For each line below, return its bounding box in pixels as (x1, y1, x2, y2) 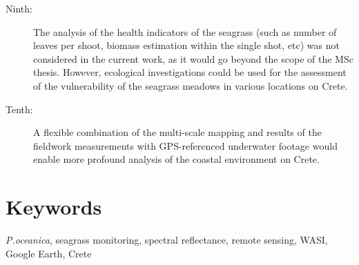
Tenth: (6, 101, 33, 116)
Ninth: (6, 1, 32, 15)
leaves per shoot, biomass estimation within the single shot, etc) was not (33, 38, 340, 52)
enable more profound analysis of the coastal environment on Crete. (33, 152, 320, 166)
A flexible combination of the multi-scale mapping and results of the (33, 125, 322, 139)
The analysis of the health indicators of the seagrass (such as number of (33, 24, 337, 39)
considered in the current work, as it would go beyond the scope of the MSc (33, 51, 353, 66)
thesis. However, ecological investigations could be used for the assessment (33, 65, 347, 79)
